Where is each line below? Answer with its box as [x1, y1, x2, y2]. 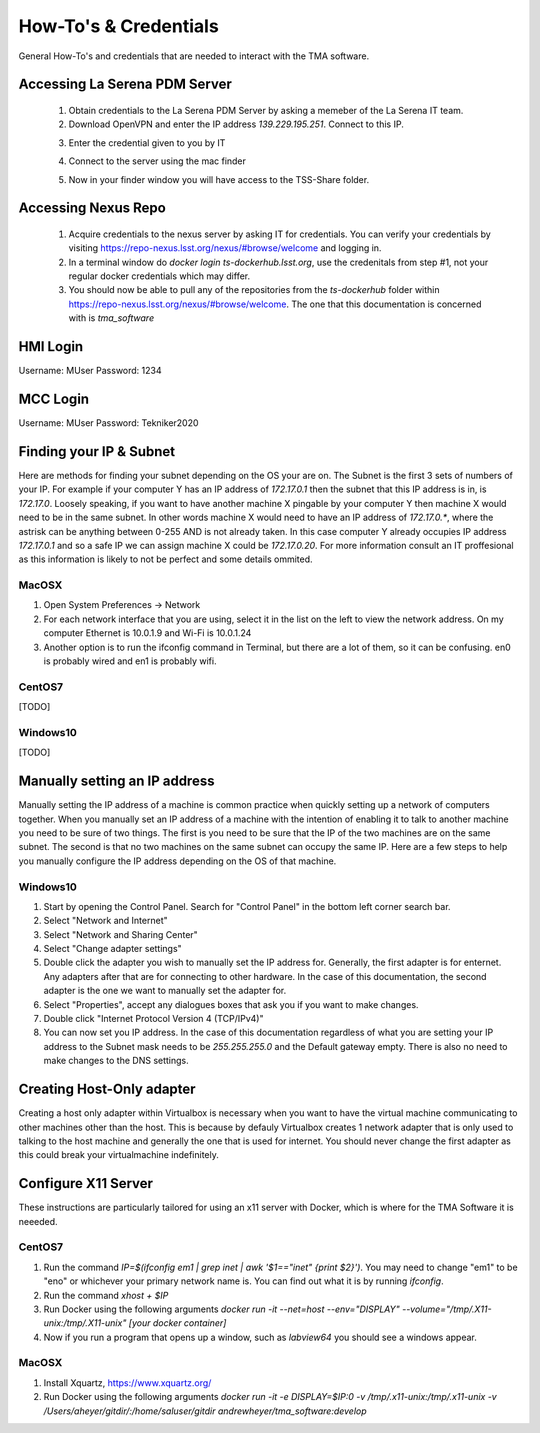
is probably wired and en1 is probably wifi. [43, 655, 217, 667]
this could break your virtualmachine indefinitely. [18, 1149, 220, 1161]
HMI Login [18, 338, 84, 355]
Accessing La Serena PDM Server [18, 76, 232, 93]
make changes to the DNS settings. [43, 1055, 189, 1067]
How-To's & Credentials [18, 15, 219, 37]
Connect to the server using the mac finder [68, 155, 247, 167]
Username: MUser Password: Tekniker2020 [18, 417, 199, 429]
